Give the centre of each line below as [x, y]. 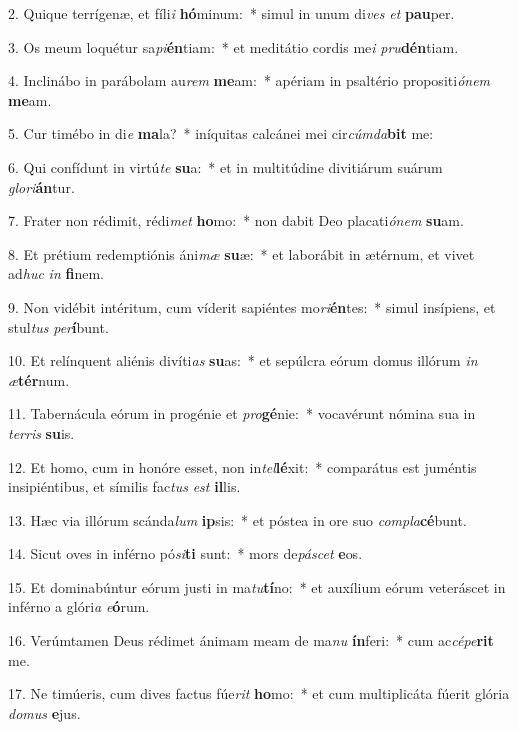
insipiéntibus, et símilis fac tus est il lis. [124, 486]
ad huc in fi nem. [56, 273]
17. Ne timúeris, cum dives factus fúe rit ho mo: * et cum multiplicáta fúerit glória [259, 693]
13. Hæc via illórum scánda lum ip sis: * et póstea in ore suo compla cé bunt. [237, 519]
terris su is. [41, 432]
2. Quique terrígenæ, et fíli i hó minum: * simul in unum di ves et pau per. [231, 13]
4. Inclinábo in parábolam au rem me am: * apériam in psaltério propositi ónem [249, 80]
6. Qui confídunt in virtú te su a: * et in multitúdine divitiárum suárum [225, 166]
